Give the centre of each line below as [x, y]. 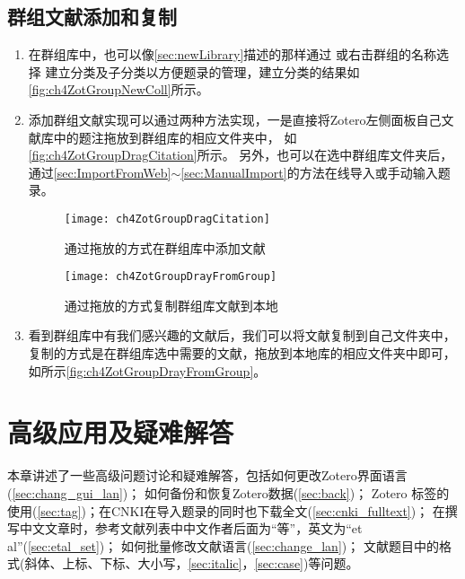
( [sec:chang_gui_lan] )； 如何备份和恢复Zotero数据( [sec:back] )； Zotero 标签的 [228, 492]
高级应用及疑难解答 [121, 432]
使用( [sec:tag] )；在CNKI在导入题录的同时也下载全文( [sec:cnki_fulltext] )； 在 [226, 510]
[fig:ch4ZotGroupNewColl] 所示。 [118, 89]
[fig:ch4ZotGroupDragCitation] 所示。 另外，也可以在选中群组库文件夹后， [241, 155]
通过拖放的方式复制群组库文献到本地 [171, 305]
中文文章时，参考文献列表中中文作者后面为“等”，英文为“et [191, 528]
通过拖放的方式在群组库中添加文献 [165, 247]
